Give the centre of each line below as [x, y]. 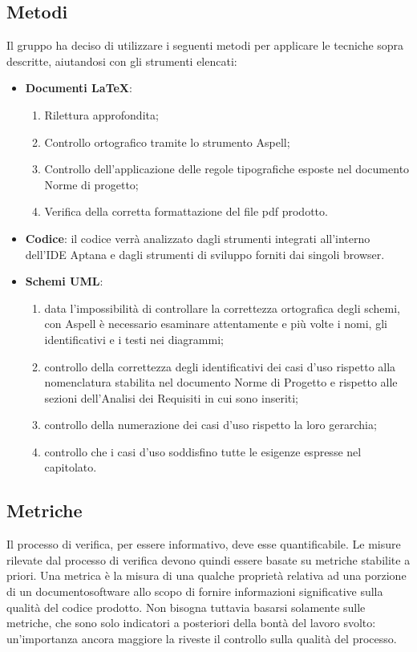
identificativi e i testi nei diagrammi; [134, 339]
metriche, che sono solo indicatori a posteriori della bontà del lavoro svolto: [191, 623]
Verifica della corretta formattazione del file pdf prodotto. [186, 211]
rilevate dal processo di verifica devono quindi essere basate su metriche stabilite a [208, 559]
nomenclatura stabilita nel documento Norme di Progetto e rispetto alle [221, 382]
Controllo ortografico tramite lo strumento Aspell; [167, 142]
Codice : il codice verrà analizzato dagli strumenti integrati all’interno [198, 238]
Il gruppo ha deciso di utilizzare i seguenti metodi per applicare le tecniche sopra [205, 45]
